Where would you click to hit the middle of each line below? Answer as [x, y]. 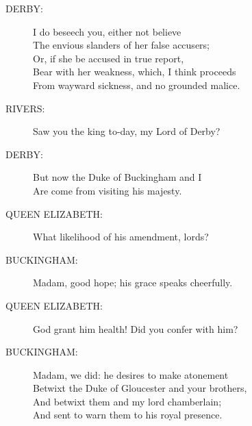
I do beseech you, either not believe [107, 31]
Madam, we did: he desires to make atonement [131, 374]
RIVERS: [25, 108]
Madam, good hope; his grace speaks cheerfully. [133, 283]
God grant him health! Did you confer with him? [136, 328]
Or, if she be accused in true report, [109, 58]
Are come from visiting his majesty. [108, 190]
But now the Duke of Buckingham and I [117, 177]
